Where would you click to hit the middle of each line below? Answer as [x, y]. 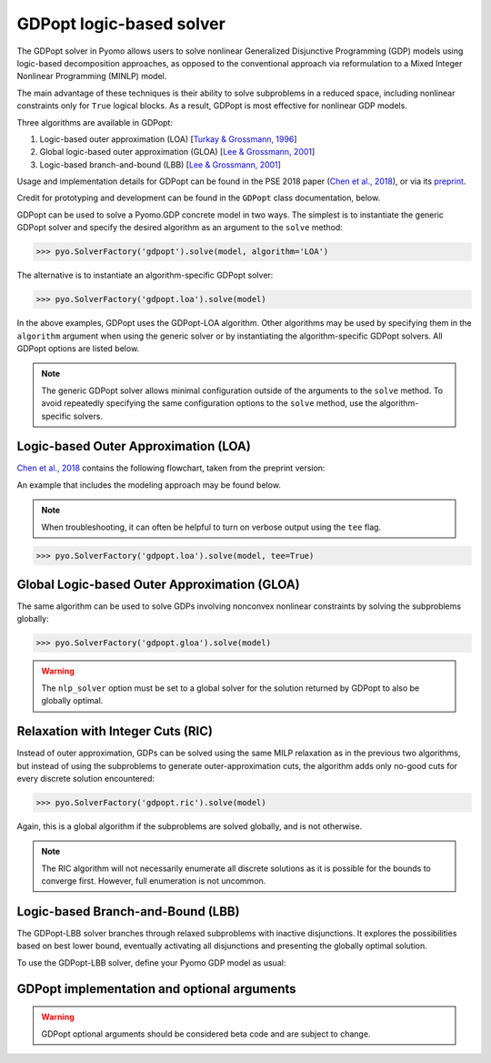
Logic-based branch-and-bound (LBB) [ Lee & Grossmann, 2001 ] [160, 165]
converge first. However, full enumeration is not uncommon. [154, 881]
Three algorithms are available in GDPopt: [95, 122]
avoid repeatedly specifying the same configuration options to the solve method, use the [209, 403]
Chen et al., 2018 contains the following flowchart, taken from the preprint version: [171, 468]
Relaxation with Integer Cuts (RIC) [115, 731]
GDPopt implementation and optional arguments [156, 989]
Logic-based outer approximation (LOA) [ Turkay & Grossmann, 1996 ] [168, 139]
